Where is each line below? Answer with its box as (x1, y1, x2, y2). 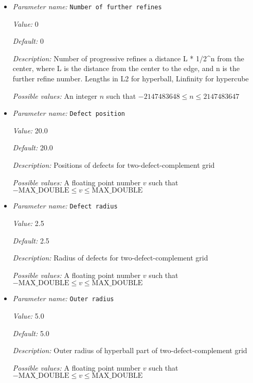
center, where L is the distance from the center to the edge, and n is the (12, 63, 240, 74)
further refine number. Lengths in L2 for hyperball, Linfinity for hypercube (12, 73, 249, 84)
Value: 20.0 (12, 125, 48, 135)
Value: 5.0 (12, 310, 44, 321)
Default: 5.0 (12, 327, 49, 338)
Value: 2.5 (12, 217, 44, 228)
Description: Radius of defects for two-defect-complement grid (12, 252, 208, 263)
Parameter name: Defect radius (12, 200, 118, 211)
